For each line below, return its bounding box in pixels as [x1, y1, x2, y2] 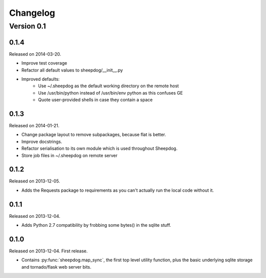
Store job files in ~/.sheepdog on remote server [21, 152, 118, 158]
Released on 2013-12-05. [9, 178, 60, 184]
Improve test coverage [21, 60, 67, 66]
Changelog [9, 7, 55, 18]
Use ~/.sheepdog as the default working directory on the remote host [38, 83, 179, 89]
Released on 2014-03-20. [9, 51, 62, 57]
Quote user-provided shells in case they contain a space [38, 97, 153, 103]
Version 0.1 [9, 22, 46, 31]
